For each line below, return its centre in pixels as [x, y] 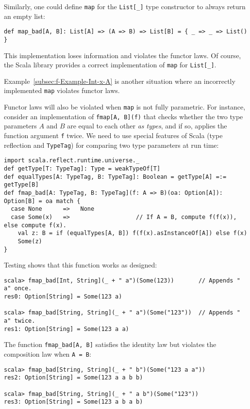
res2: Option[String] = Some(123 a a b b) [74, 378]
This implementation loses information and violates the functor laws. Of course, [123, 55]
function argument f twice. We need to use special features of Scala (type [113, 135]
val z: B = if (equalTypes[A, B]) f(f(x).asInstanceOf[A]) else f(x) [133, 233]
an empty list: [25, 16]
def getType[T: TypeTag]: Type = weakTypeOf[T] [82, 168]
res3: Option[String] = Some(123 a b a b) [74, 402]
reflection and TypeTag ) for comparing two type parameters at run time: [111, 145]
